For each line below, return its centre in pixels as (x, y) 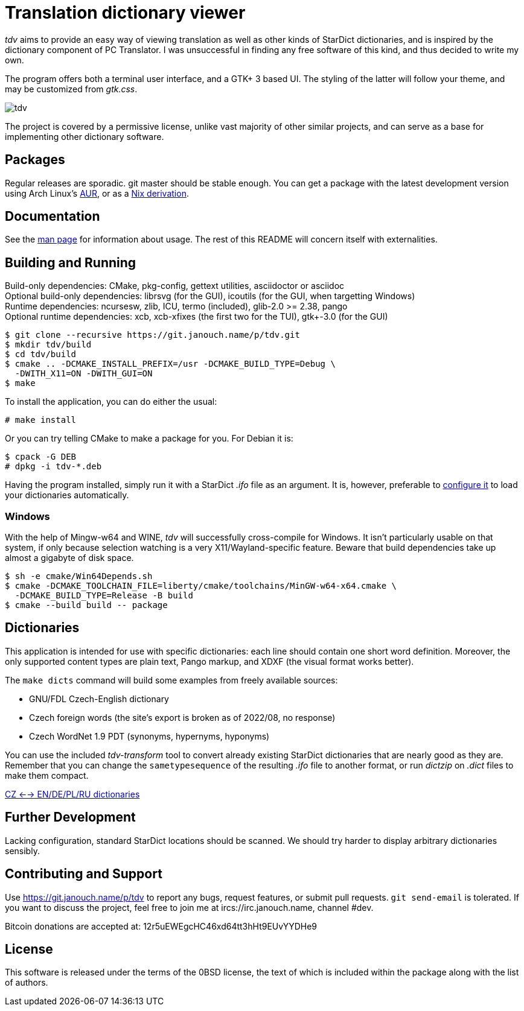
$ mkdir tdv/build (48, 345)
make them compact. (47, 775)
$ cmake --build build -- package (86, 605)
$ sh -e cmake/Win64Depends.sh (79, 576)
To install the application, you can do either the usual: (111, 402)
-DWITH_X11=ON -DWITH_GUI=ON (84, 374)
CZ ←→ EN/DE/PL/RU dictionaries (72, 794)
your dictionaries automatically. (67, 495)
